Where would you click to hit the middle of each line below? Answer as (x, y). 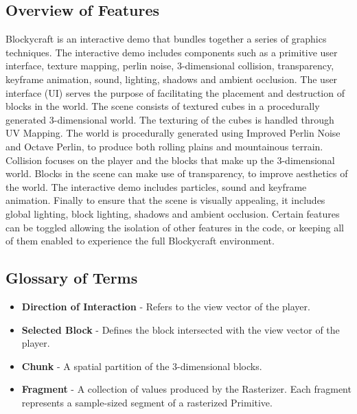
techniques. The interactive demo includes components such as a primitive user (172, 52)
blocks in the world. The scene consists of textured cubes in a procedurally (163, 106)
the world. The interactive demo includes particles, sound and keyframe (156, 186)
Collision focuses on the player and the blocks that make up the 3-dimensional (170, 160)
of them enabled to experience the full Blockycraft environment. (140, 241)
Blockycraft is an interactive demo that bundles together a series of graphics (166, 39)
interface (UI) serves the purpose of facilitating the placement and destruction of (175, 92)
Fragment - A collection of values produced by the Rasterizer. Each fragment (186, 389)
